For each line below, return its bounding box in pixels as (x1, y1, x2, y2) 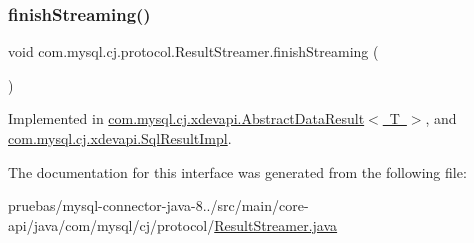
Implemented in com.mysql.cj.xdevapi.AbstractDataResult (8, 108, 365, 129)
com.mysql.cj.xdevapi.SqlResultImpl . (8, 128, 232, 148)
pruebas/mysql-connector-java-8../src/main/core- (8, 195, 309, 216)
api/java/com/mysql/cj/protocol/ (8, 214, 215, 235)
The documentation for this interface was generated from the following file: (8, 161, 467, 182)
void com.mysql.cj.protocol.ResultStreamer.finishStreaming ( (8, 41, 379, 62)
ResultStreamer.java (214, 214, 338, 235)
